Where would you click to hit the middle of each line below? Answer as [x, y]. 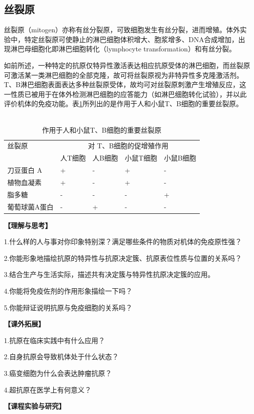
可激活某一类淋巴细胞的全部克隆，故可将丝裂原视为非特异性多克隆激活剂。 [124, 75]
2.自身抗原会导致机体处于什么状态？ [61, 356]
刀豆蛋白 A [25, 170]
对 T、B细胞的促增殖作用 [128, 146]
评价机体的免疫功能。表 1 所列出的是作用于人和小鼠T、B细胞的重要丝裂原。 [124, 103]
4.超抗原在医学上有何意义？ [48, 389]
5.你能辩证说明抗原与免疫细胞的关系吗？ [68, 307]
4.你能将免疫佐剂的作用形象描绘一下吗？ [68, 291]
